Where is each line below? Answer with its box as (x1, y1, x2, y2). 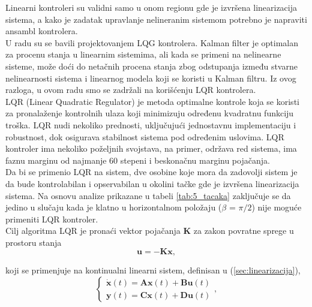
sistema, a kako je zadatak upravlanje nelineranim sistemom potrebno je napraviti (5, 13, 307, 25)
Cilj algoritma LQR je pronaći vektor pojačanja (5, 224, 181, 237)
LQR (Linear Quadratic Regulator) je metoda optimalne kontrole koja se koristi (5, 95, 299, 107)
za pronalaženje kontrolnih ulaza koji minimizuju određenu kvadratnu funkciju (5, 107, 294, 119)
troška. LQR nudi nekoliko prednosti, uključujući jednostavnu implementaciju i (5, 118, 296, 131)
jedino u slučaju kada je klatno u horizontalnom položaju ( (5, 201, 222, 213)
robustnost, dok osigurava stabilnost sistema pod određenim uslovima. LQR (5, 130, 284, 143)
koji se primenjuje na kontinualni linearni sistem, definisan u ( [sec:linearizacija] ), (5, 264, 301, 276)
